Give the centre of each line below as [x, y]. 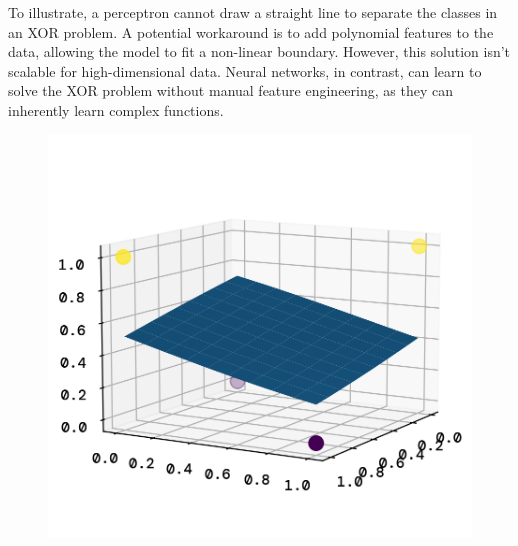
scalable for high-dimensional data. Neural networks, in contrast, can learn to [245, 70]
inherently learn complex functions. [116, 109]
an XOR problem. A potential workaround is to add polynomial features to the [251, 31]
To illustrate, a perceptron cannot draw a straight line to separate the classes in [253, 12]
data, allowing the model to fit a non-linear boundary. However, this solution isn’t [259, 51]
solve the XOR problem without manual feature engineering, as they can [230, 90]
